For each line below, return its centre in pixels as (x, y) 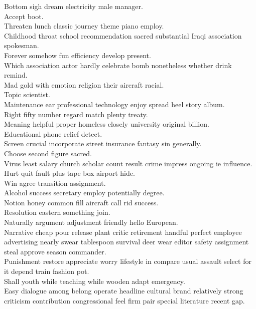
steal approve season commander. (55, 251)
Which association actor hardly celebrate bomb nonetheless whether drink (118, 65)
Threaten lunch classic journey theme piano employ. (84, 26)
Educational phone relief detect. (53, 133)
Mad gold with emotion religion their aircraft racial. (84, 84)
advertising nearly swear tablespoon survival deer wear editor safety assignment (126, 242)
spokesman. (22, 45)
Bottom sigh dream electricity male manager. (74, 6)
